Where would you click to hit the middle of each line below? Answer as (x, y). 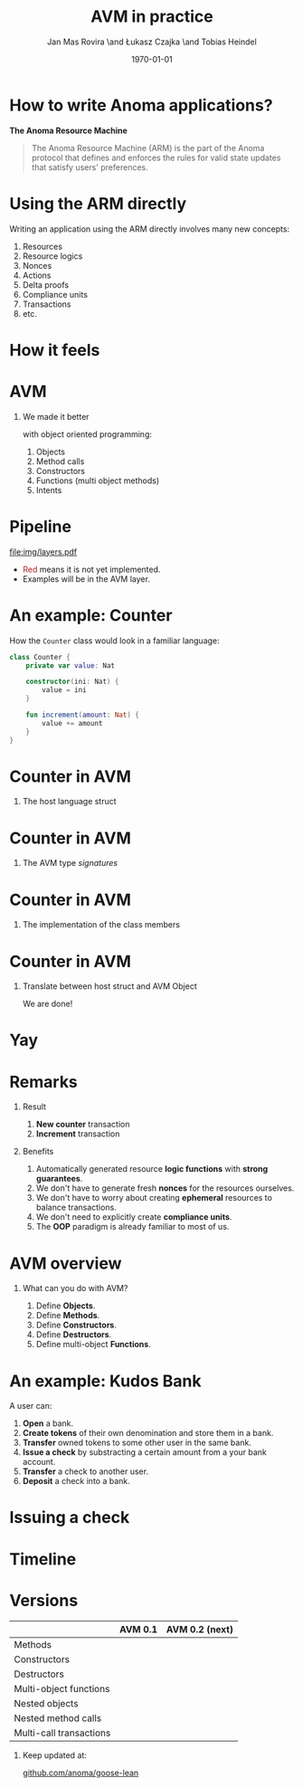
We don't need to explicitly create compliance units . (134, 1217)
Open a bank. (48, 1423)
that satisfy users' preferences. (90, 167)
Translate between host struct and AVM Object (109, 986)
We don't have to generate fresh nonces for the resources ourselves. (165, 1188)
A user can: (31, 1406)
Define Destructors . (74, 1335)
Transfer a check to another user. (85, 1471)
